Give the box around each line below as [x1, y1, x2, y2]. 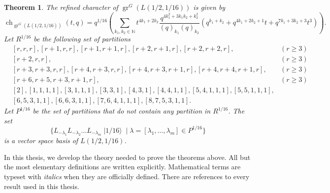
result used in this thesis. [4, 181, 79, 191]
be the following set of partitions [33, 34, 131, 44]
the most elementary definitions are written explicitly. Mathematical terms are [4, 161, 241, 172]
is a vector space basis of [4, 135, 78, 146]
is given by [193, 2, 226, 12]
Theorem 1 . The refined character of [4, 2, 118, 12]
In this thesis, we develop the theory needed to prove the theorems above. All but [4, 152, 251, 162]
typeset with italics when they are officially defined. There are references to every [4, 171, 250, 181]
